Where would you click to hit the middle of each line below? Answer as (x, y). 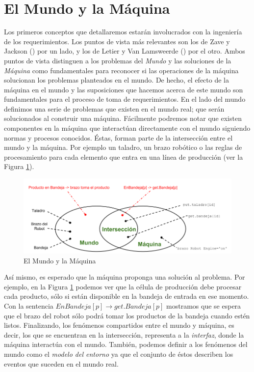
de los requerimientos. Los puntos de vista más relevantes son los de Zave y (117, 41)
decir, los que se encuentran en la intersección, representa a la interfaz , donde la (124, 334)
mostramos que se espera (204, 305)
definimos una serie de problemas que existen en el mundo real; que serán (114, 108)
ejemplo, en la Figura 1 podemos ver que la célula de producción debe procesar (123, 286)
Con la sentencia (29, 305)
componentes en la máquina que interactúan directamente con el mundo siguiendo (127, 128)
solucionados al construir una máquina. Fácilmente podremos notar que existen (123, 118)
